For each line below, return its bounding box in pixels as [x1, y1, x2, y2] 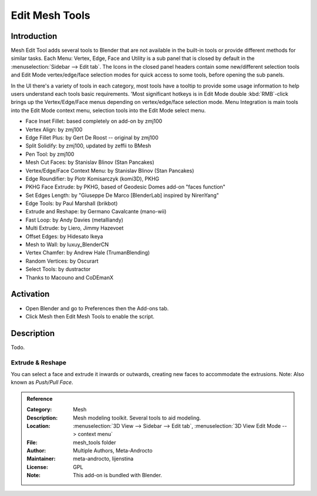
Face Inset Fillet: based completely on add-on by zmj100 [25, 118, 163, 125]
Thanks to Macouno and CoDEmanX [25, 274, 114, 281]
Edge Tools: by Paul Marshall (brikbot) [25, 200, 118, 207]
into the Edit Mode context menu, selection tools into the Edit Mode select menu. [11, 106, 206, 114]
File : [26, 438, 38, 446]
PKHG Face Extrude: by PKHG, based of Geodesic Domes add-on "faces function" [25, 183, 226, 190]
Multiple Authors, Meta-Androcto [73, 447, 153, 454]
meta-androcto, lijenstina [73, 455, 134, 463]
